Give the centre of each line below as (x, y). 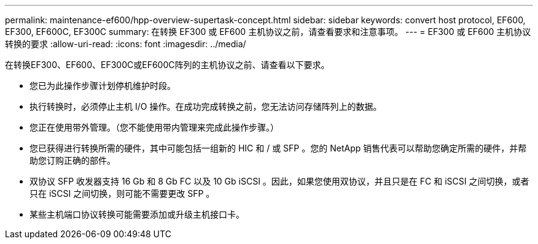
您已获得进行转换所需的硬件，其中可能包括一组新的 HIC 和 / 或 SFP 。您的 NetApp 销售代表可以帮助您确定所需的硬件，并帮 (278, 148)
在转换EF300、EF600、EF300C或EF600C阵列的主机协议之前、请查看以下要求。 (167, 65)
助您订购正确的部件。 (72, 160)
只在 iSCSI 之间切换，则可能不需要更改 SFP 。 (122, 193)
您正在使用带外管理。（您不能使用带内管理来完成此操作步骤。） (154, 127)
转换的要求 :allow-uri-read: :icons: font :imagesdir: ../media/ (126, 44)
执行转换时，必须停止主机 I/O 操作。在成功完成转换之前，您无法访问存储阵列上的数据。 (206, 106)
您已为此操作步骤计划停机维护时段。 (103, 86)
